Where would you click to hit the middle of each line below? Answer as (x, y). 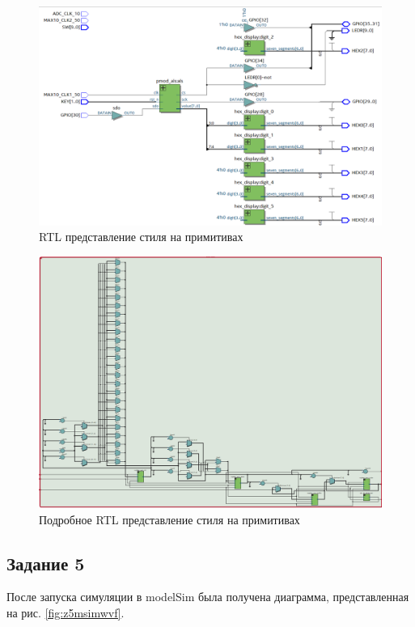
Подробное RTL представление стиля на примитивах (169, 519)
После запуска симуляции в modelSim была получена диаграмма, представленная (208, 597)
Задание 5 (46, 563)
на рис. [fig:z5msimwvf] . (66, 612)
